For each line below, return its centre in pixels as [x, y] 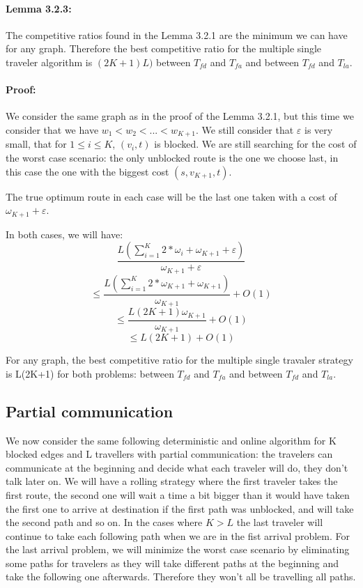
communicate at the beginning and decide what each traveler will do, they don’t [177, 467]
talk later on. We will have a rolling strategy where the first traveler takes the [172, 481]
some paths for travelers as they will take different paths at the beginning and [172, 563]
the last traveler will [280, 522]
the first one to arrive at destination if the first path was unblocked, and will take [180, 508]
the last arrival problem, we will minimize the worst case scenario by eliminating [178, 549]
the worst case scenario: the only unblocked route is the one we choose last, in [172, 158]
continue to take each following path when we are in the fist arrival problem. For [178, 535]
